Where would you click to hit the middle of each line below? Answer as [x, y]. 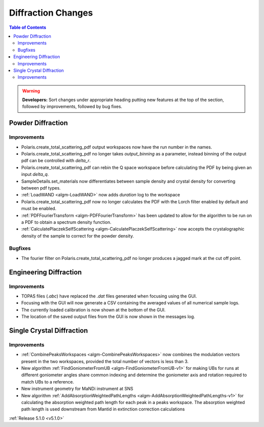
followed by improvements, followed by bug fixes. [72, 107]
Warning [31, 91]
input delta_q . [35, 174]
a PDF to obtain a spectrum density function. [66, 222]
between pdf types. [41, 188]
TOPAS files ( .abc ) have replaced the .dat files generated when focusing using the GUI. [109, 296]
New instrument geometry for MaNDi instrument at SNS [77, 389]
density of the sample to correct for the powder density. [77, 236]
